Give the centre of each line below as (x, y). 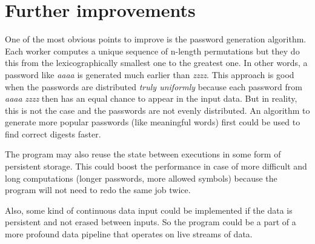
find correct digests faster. (53, 134)
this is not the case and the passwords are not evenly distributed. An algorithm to (157, 110)
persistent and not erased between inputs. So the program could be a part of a (151, 222)
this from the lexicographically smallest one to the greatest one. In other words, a (156, 63)
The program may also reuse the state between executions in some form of (143, 154)
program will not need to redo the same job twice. (98, 190)
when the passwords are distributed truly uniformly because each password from (154, 86)
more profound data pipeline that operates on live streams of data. (129, 234)
